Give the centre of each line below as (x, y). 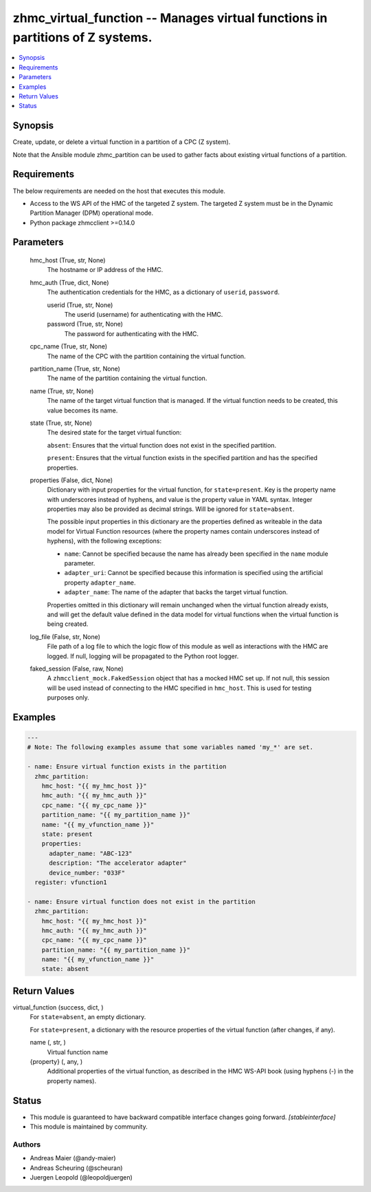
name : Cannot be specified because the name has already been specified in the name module (196, 554)
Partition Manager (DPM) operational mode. (92, 213)
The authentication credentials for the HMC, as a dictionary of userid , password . (164, 292)
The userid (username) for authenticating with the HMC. (144, 315)
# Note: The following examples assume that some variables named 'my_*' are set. (170, 747)
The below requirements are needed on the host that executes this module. (119, 191)
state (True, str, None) (61, 423)
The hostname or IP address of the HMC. (105, 270)
